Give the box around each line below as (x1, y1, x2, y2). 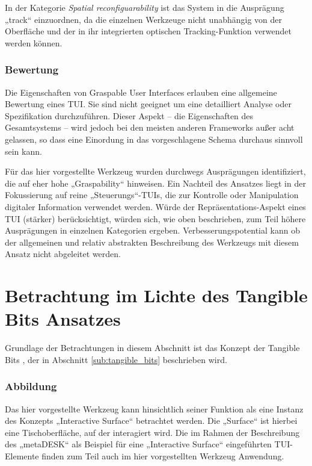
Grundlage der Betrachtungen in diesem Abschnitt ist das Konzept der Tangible (5, 341, 300, 354)
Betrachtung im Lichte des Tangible (5, 283, 308, 308)
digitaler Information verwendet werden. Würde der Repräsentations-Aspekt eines (5, 200, 306, 213)
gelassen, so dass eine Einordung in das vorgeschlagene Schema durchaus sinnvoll (5, 132, 303, 145)
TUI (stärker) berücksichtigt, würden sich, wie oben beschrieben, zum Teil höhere (5, 212, 306, 225)
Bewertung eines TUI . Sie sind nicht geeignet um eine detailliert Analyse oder (5, 98, 292, 110)
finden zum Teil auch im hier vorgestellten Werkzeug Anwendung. (41, 450, 284, 462)
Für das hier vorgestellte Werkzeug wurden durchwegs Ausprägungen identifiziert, (5, 165, 306, 178)
